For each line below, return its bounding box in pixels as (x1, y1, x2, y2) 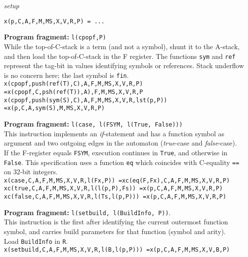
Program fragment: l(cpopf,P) (4, 32, 106, 42)
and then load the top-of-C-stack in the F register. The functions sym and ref (4, 51, 236, 61)
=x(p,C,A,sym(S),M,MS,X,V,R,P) (4, 105, 105, 112)
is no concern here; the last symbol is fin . (4, 70, 129, 80)
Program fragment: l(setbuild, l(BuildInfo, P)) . (4, 207, 171, 217)
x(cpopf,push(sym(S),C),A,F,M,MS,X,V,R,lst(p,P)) (4, 96, 167, 104)
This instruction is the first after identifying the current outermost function (4, 217, 228, 227)
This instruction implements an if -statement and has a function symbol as (4, 128, 225, 138)
